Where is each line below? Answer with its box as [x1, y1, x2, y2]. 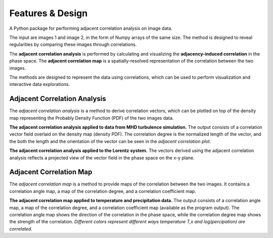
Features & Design [9, 8, 88, 19]
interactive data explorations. [9, 81, 70, 87]
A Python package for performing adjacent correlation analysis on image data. [9, 25, 173, 31]
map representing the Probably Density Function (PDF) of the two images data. [9, 115, 174, 121]
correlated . [9, 225, 33, 232]
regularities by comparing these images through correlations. [9, 41, 137, 47]
